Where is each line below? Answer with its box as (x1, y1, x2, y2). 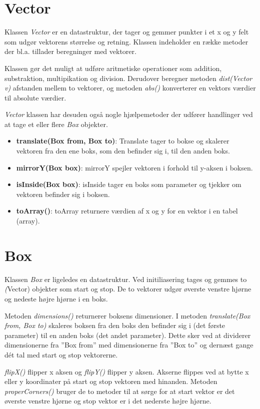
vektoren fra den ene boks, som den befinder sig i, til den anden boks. (16, 145, 230, 156)
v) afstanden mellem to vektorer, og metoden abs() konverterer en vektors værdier (4, 82, 256, 93)
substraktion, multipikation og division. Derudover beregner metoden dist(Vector (4, 72, 252, 83)
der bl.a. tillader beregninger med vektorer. (4, 46, 136, 56)
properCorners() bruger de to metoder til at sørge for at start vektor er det (4, 385, 235, 396)
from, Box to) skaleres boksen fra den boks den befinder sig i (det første (4, 320, 225, 330)
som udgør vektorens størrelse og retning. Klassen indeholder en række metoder (4, 36, 248, 46)
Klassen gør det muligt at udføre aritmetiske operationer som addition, (4, 62, 222, 73)
